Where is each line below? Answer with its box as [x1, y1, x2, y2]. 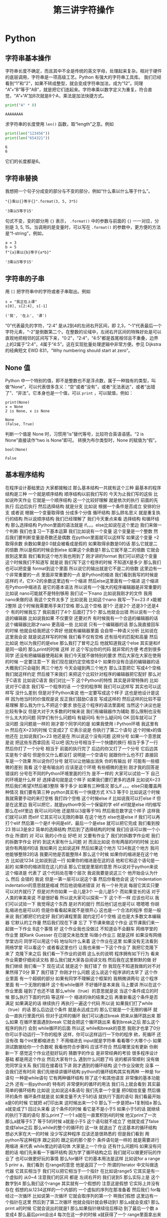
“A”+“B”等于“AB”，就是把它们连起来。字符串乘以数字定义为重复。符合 [5, 86, 148, 92]
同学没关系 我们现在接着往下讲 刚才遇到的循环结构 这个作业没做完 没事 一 [9, 1062, 160, 1068]
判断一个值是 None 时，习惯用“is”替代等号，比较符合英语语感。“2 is [5, 431, 144, 437]
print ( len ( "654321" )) [5, 135, 50, 141]
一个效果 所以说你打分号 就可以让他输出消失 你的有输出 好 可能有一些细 [13, 758, 160, 764]
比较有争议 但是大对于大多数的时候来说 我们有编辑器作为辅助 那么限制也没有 [5, 708, 162, 714]
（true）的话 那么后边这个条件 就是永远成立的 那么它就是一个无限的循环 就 [5, 1006, 158, 1012]
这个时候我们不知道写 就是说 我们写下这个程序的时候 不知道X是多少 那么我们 [5, 559, 162, 565]
